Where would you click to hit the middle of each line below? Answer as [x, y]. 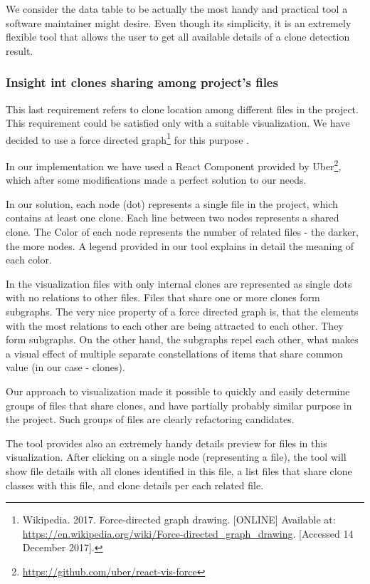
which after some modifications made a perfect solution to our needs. [156, 180]
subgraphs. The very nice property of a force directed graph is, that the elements [182, 312]
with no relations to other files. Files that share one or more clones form [163, 297]
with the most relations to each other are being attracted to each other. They [175, 325]
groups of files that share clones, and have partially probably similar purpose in [179, 405]
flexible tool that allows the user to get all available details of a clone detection [178, 37]
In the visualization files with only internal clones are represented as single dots [179, 283]
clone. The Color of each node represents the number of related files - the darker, [182, 232]
